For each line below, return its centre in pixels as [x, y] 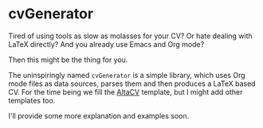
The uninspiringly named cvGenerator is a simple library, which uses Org [127, 75]
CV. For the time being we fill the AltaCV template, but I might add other [126, 91]
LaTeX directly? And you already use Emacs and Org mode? [106, 44]
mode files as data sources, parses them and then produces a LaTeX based [132, 83]
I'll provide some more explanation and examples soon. [99, 115]
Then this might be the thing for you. [68, 60]
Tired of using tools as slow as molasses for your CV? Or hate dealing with [130, 36]
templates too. [32, 100]
